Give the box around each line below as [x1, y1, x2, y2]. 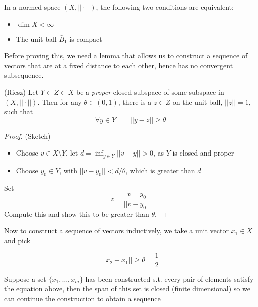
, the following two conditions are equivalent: [96, 2, 234, 12]
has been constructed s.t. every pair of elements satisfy [85, 273, 254, 284]
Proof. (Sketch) [4, 130, 51, 141]
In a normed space [4, 2, 61, 12]
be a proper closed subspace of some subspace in [76, 86, 224, 97]
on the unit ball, [172, 96, 223, 107]
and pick [4, 235, 31, 245]
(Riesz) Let [4, 86, 39, 97]
